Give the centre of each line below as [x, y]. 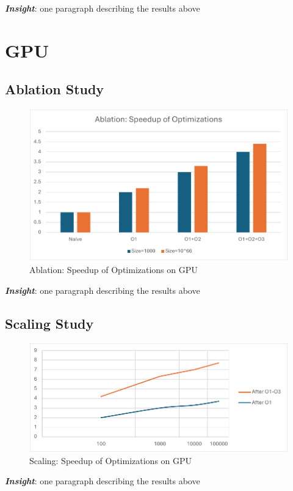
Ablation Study [55, 89]
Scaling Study [49, 323]
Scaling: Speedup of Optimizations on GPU [111, 460]
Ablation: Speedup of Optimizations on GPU [114, 270]
